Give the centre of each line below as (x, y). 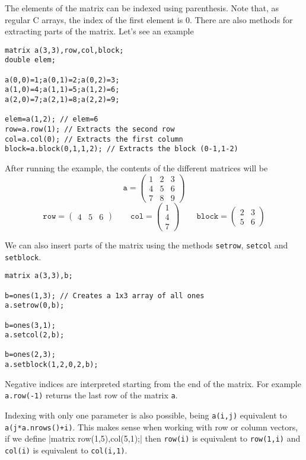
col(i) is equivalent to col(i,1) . (66, 450)
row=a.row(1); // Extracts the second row (90, 130)
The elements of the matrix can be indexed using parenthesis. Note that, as (142, 8)
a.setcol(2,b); (35, 335)
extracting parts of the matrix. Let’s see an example (99, 31)
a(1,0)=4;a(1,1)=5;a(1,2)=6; (62, 90)
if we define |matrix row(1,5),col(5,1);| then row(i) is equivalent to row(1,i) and (153, 438)
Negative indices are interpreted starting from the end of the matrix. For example (153, 383)
